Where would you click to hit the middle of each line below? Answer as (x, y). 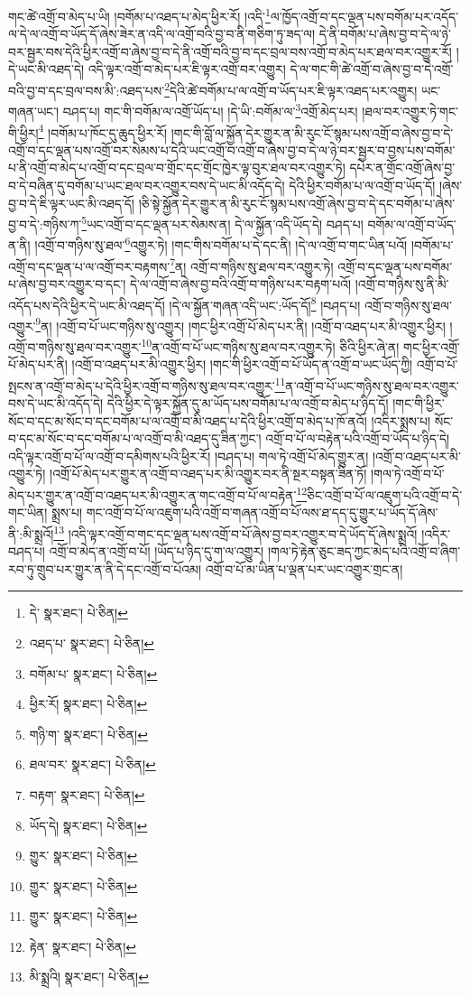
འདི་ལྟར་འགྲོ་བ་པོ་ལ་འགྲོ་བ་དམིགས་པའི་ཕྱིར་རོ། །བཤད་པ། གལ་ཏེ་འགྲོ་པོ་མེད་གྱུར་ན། (189, 456)
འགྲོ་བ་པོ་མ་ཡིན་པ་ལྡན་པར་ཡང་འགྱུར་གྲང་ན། (304, 568)
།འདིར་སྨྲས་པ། (401, 420)
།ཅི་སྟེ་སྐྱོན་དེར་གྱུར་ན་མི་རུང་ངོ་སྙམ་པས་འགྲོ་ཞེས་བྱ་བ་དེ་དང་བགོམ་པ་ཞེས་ (297, 203)
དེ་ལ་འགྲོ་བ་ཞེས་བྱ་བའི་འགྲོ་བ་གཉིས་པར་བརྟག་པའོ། (240, 283)
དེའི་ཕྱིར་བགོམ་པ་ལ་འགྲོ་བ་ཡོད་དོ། (362, 185)
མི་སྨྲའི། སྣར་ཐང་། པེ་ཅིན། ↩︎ (89, 977)
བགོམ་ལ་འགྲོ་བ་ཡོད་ (412, 223)
